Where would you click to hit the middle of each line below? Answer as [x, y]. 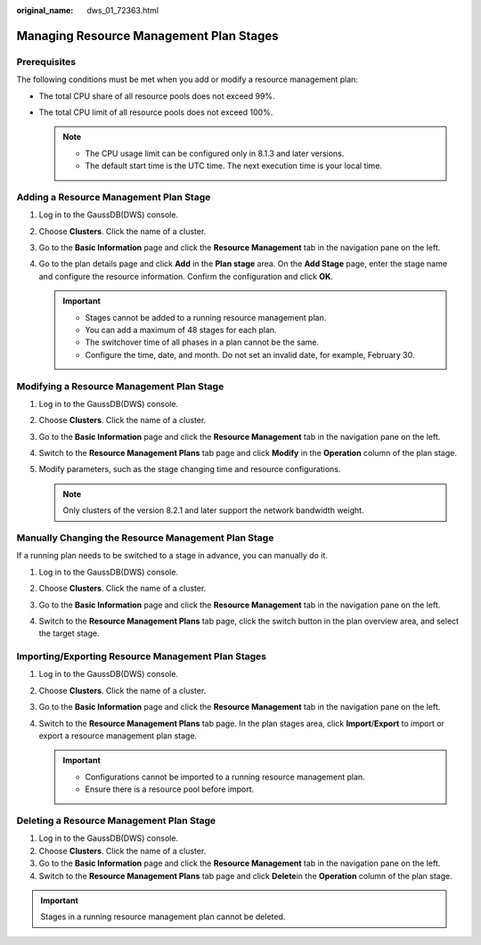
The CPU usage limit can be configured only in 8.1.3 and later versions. [215, 153]
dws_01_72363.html [123, 10]
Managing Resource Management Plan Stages [147, 36]
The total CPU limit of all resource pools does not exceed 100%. [156, 112]
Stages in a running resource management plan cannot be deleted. [163, 916]
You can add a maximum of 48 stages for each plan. [181, 330]
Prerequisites [46, 61]
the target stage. [69, 633]
